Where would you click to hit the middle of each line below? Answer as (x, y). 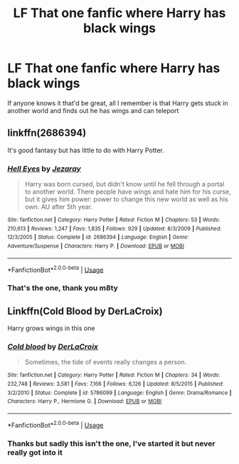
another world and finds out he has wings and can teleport (93, 110)
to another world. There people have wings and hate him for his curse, (128, 192)
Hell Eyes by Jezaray (44, 169)
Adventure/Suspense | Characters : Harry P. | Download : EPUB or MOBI (96, 246)
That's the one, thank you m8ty (63, 288)
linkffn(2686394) (47, 133)
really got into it (35, 452)
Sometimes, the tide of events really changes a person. (106, 362)
